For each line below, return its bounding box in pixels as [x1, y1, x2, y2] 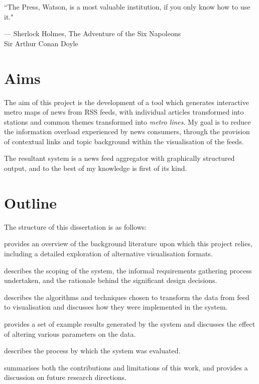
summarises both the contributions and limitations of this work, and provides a [4, 362, 248, 372]
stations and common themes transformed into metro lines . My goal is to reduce [4, 116, 251, 127]
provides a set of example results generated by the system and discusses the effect [4, 318, 255, 329]
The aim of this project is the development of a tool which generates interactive [4, 97, 249, 107]
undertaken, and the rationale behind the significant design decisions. [4, 275, 217, 285]
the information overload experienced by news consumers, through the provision [4, 126, 250, 137]
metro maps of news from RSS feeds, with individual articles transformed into [4, 107, 244, 117]
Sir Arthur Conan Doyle [4, 38, 78, 48]
